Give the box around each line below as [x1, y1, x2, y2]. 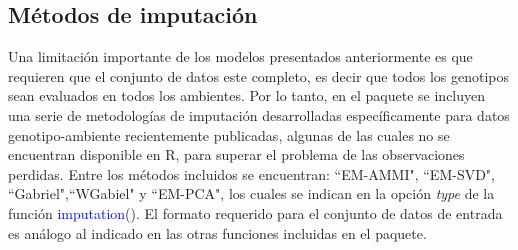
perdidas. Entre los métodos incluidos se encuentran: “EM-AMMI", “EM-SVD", [8, 163, 496, 184]
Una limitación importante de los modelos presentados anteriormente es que [8, 46, 473, 67]
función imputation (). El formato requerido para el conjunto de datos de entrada [8, 202, 503, 223]
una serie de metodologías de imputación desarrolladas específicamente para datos [8, 104, 510, 125]
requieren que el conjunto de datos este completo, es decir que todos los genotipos [8, 65, 510, 86]
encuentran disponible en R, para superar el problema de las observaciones [8, 144, 465, 165]
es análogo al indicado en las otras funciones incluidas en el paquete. [8, 222, 427, 243]
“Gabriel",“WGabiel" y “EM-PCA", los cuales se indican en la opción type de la [8, 183, 495, 204]
